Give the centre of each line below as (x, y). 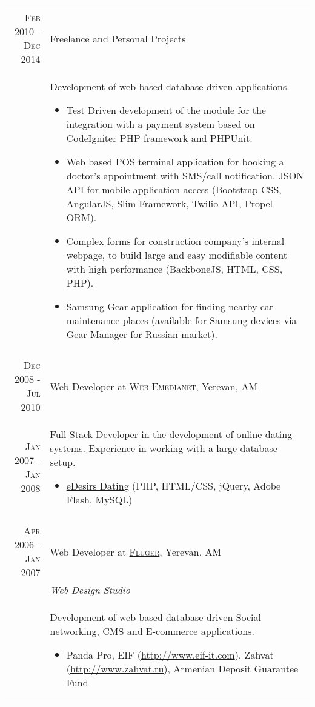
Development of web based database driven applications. (170, 86)
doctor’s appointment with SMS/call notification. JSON (185, 175)
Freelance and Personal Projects (118, 38)
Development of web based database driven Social (155, 617)
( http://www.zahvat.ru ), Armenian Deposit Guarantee (182, 669)
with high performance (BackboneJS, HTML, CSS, (174, 269)
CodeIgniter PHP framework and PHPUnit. (159, 138)
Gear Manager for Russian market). (142, 334)
